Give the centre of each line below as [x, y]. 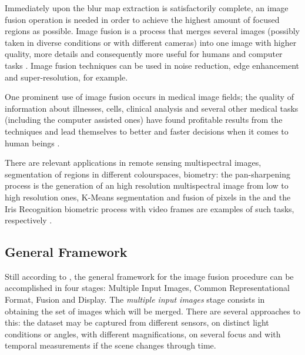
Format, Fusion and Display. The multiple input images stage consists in [135, 299]
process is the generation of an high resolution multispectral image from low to [147, 185]
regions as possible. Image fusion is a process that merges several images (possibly [152, 31]
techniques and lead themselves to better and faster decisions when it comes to [147, 131]
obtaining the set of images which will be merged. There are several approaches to [152, 311]
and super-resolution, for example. [66, 77]
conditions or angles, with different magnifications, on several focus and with [143, 334]
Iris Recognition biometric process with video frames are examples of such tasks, [150, 208]
